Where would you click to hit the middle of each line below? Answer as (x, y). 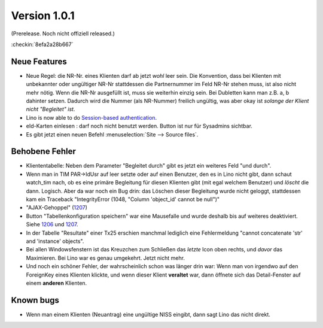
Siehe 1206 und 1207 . (52, 224)
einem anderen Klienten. (57, 283)
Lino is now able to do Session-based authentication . (92, 117)
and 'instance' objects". (55, 241)
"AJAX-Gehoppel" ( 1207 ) (57, 208)
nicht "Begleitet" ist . (51, 109)
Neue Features (39, 61)
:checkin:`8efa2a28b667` (42, 44)
